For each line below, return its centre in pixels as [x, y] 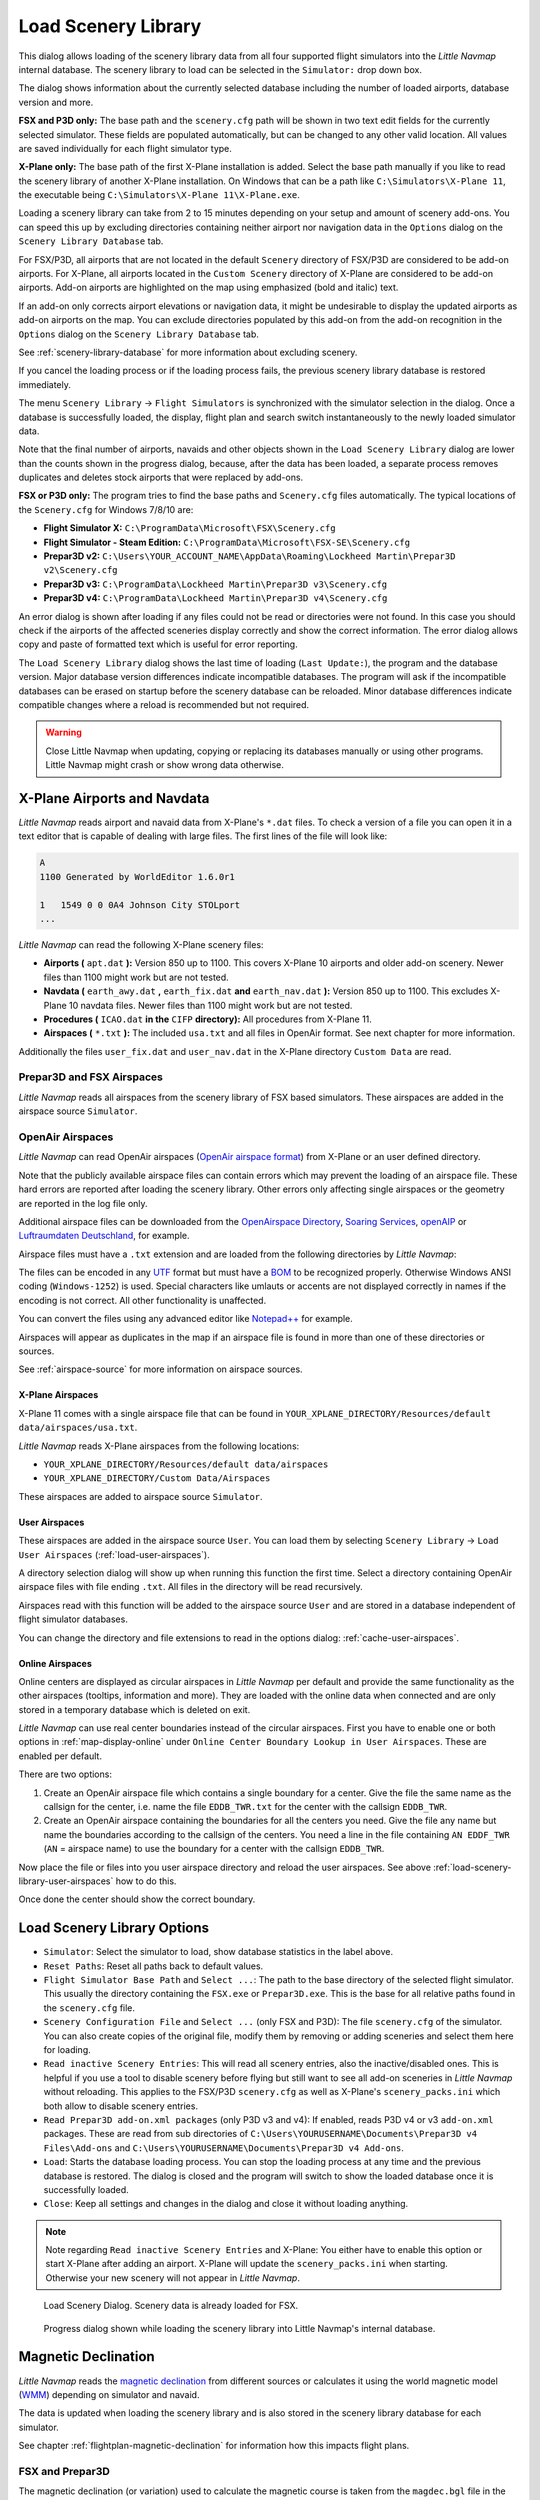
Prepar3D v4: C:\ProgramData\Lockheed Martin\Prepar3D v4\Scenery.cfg [215, 598]
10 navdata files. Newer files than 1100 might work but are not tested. [210, 1005]
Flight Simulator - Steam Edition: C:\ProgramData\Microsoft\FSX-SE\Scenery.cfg [226, 542]
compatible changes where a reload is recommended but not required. [164, 704]
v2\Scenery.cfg [81, 570]
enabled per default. [60, 1756]
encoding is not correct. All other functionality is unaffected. [142, 1300]
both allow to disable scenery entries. [121, 2106]
